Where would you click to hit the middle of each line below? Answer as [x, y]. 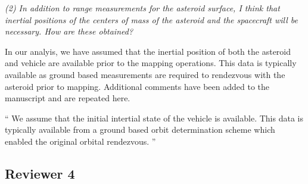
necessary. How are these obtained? [69, 31]
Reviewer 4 [40, 173]
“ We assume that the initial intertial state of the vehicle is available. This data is [154, 118]
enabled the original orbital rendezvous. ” [80, 141]
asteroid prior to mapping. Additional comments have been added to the [137, 86]
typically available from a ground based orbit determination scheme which [140, 130]
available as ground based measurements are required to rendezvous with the [145, 74]
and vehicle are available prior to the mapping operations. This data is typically [151, 63]
